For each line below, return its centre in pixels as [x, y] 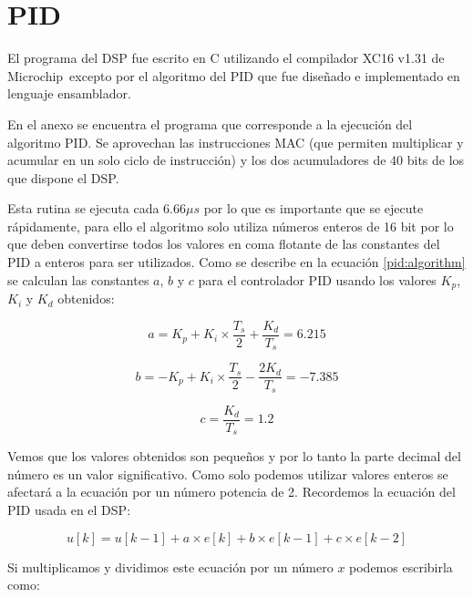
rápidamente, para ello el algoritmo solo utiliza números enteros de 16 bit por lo [231, 226]
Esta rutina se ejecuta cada [83, 208]
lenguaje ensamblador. [69, 93]
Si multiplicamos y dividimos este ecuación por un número [170, 566]
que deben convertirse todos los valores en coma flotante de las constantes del [224, 244]
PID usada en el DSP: [69, 510]
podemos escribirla [401, 566]
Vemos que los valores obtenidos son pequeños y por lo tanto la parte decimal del [234, 456]
